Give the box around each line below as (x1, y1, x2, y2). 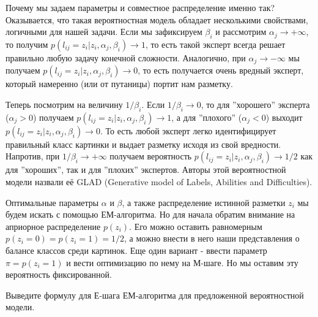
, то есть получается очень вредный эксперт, (138, 64, 304, 77)
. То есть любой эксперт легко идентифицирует (100, 124, 276, 137)
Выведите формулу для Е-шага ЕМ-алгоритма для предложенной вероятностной (6, 288, 304, 301)
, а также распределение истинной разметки (122, 196, 286, 208)
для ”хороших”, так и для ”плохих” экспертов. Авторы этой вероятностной (6, 163, 286, 176)
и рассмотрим (215, 25, 267, 38)
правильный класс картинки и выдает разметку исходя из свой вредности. (6, 137, 281, 150)
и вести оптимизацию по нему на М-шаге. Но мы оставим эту (66, 256, 298, 269)
